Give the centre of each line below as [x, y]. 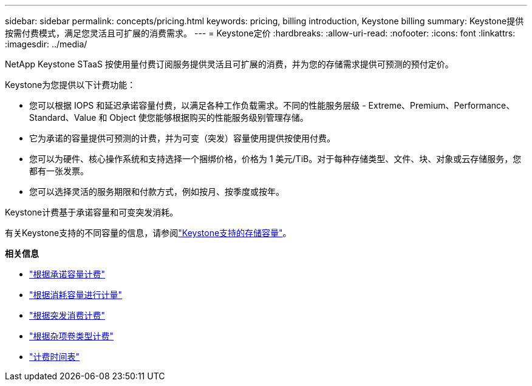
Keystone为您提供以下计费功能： [70, 85]
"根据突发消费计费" [67, 315]
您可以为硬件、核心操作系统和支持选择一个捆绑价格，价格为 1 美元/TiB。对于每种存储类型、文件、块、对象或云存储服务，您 [275, 159]
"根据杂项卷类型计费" [72, 336]
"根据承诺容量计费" [67, 274]
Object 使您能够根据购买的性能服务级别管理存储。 [209, 117]
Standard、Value [63, 117]
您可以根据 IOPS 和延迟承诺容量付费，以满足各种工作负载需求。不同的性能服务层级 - [198, 105]
